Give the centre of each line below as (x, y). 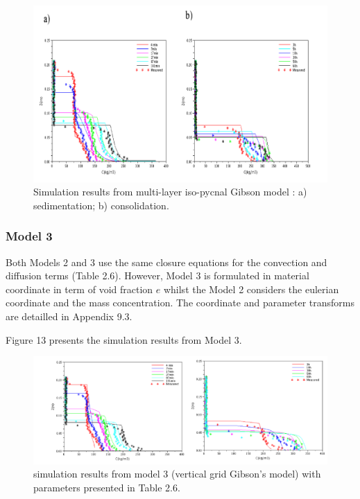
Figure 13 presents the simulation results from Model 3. (124, 339)
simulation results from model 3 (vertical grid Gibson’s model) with (177, 474)
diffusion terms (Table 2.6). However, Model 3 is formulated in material (157, 275)
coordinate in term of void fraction (79, 289)
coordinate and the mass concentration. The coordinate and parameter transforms (180, 303)
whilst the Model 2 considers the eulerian (251, 289)
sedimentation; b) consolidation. (101, 205)
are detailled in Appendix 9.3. (69, 316)
